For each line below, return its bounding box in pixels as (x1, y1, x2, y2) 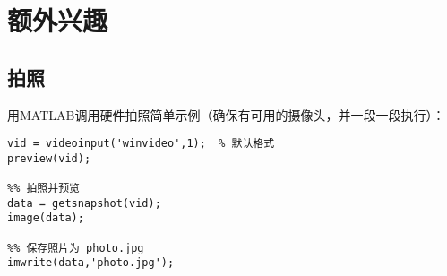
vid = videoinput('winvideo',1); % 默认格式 (7, 137, 275, 151)
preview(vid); (7, 151, 91, 165)
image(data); (7, 211, 84, 225)
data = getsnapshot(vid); (7, 196, 161, 210)
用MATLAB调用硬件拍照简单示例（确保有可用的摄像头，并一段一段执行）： (7, 105, 445, 124)
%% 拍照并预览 (7, 182, 80, 195)
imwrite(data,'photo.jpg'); (7, 256, 175, 270)
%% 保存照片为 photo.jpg (7, 241, 144, 254)
